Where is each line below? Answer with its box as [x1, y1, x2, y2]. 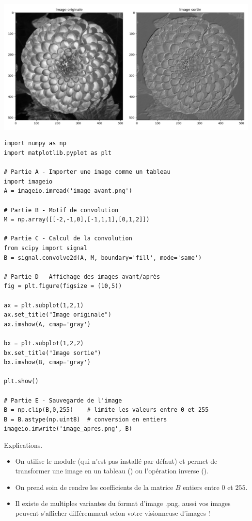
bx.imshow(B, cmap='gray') [4, 359, 91, 366]
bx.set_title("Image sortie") [4, 349, 101, 356]
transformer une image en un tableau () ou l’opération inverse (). [15, 466, 208, 476]
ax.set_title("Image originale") [4, 311, 111, 319]
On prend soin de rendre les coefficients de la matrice [15, 482, 173, 492]
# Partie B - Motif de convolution [4, 206, 119, 214]
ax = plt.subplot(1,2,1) [4, 302, 84, 309]
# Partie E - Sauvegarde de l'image [4, 397, 122, 404]
